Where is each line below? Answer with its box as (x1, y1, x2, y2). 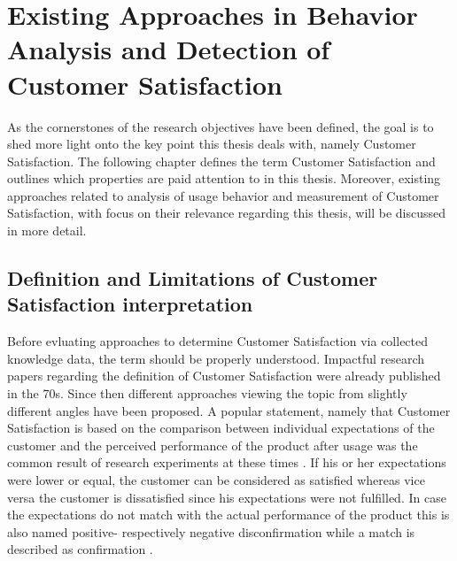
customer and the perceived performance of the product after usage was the (7, 435, 418, 454)
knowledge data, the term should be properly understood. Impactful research (7, 349, 425, 367)
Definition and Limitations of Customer (7, 265, 378, 292)
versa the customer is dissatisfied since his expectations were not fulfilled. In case (7, 488, 446, 506)
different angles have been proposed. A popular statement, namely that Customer (7, 401, 451, 419)
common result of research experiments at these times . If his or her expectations (7, 453, 446, 472)
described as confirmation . (7, 540, 153, 558)
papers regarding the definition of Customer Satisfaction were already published (7, 366, 441, 385)
